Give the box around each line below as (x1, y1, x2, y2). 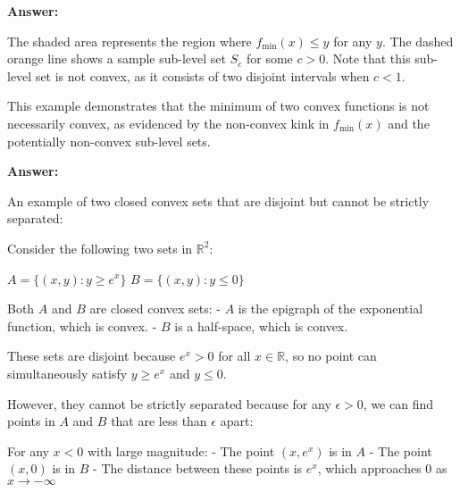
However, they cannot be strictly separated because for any (7, 394, 331, 413)
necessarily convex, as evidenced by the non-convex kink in (7, 113, 330, 132)
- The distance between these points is (93, 459, 303, 478)
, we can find (363, 394, 433, 413)
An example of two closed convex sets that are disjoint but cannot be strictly (7, 191, 430, 210)
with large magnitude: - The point (87, 441, 275, 460)
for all (218, 346, 251, 365)
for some (246, 49, 293, 68)
